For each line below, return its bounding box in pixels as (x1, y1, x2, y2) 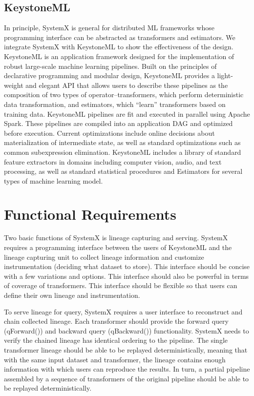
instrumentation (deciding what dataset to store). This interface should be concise (4, 261, 250, 271)
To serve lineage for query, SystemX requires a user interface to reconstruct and (4, 306, 243, 316)
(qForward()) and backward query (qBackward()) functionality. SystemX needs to (4, 325, 249, 335)
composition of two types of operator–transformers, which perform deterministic (4, 89, 244, 100)
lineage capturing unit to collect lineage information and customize (4, 251, 204, 262)
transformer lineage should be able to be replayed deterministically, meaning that (4, 344, 248, 354)
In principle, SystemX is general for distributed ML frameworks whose (4, 22, 214, 33)
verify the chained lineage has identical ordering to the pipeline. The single (4, 335, 228, 345)
